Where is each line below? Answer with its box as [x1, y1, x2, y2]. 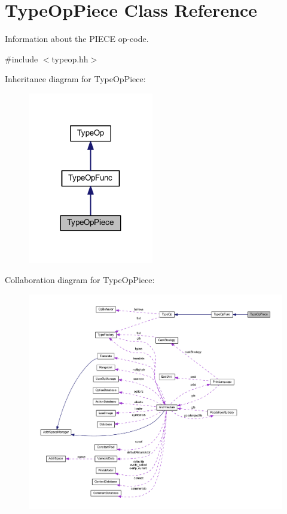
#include [5, 52, 38, 65]
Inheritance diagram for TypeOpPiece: [5, 73, 146, 85]
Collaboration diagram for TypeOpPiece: [5, 273, 155, 286]
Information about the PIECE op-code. [5, 32, 149, 45]
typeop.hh [51, 52, 88, 65]
